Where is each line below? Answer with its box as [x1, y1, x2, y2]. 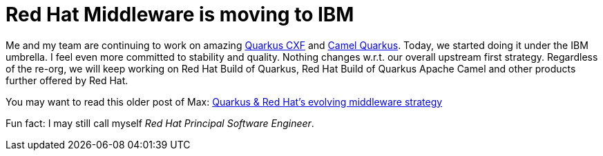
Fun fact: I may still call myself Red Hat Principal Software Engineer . [6, 117, 314, 129]
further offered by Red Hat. [6, 74, 128, 86]
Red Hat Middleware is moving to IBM [6, 3, 354, 26]
